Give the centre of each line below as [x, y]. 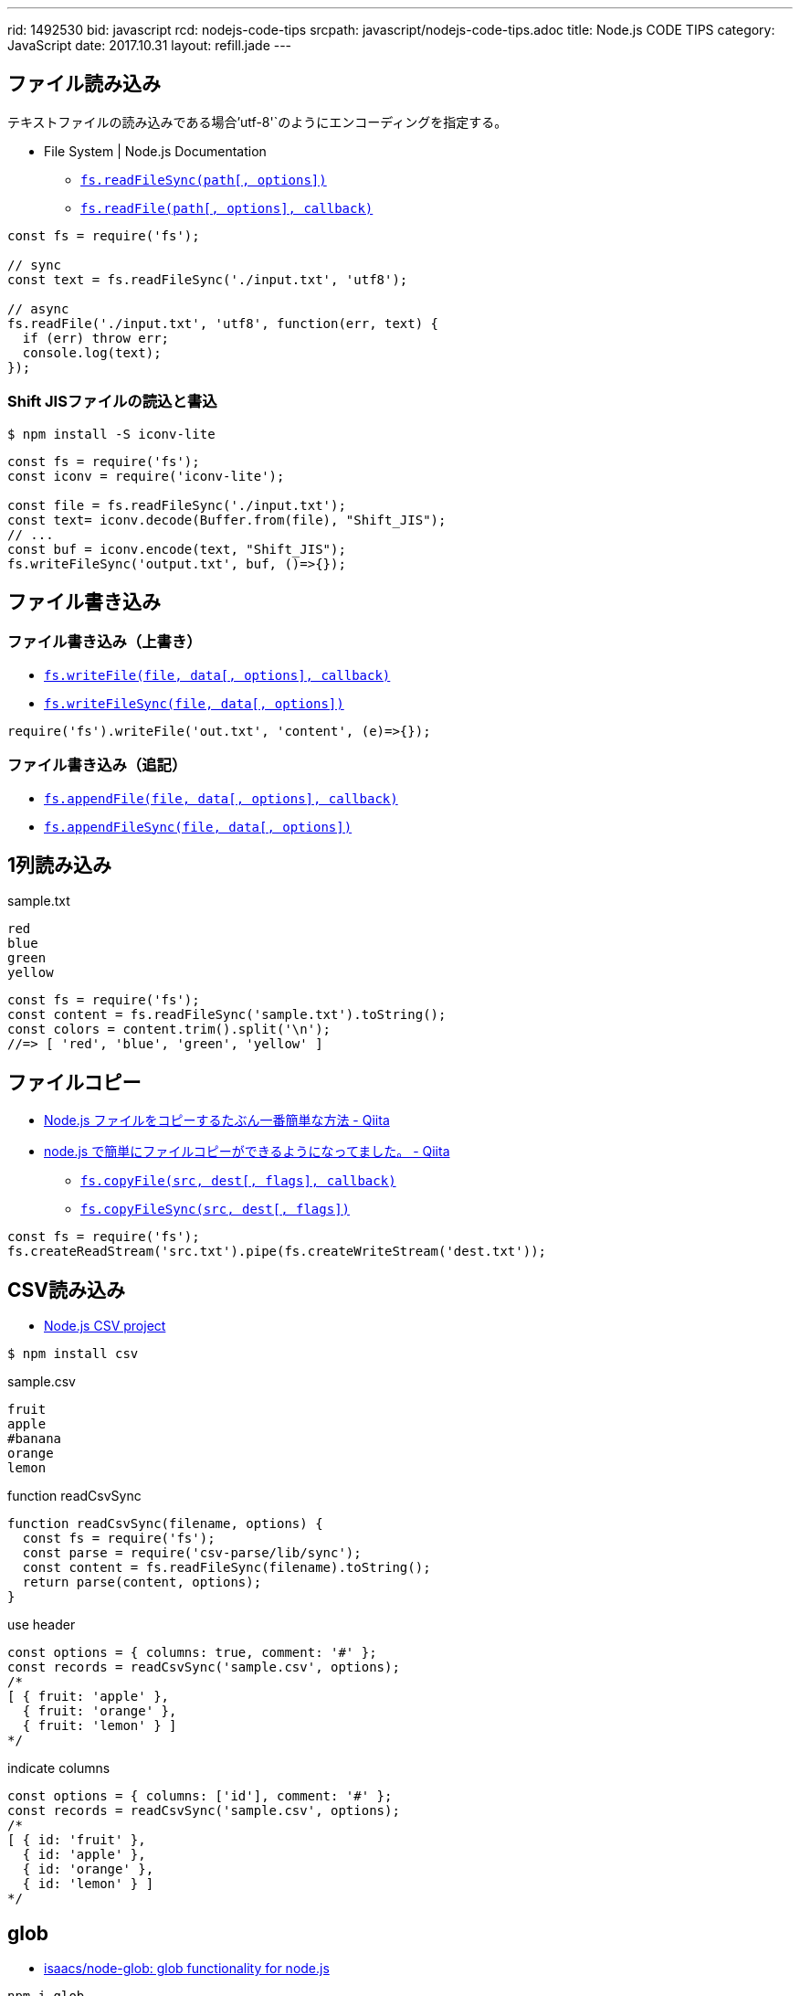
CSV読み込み [66, 1290]
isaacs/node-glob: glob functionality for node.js [187, 1968]
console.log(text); [92, 352]
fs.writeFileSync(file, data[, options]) [194, 703]
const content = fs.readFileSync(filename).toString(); [226, 1568]
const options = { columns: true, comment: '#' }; [192, 1653]
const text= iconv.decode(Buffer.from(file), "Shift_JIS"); [227, 520]
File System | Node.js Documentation [155, 151]
